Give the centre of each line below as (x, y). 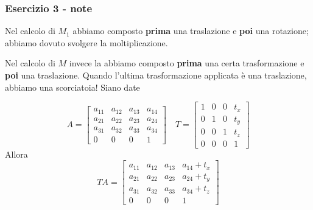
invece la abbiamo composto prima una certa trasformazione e (187, 63)
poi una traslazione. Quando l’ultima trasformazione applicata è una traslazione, (156, 75)
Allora (16, 154)
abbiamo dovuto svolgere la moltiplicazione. (86, 42)
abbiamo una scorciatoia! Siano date (72, 87)
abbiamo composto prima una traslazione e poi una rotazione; (191, 31)
